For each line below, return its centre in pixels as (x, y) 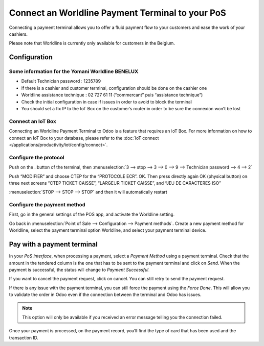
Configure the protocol (37, 157)
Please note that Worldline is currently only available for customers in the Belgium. (92, 43)
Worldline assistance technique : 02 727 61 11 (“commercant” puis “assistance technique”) (112, 95)
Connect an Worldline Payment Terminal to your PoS (118, 13)
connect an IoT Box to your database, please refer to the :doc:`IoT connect (84, 138)
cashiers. (18, 34)
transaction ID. (24, 338)
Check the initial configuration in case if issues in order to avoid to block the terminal (107, 102)
